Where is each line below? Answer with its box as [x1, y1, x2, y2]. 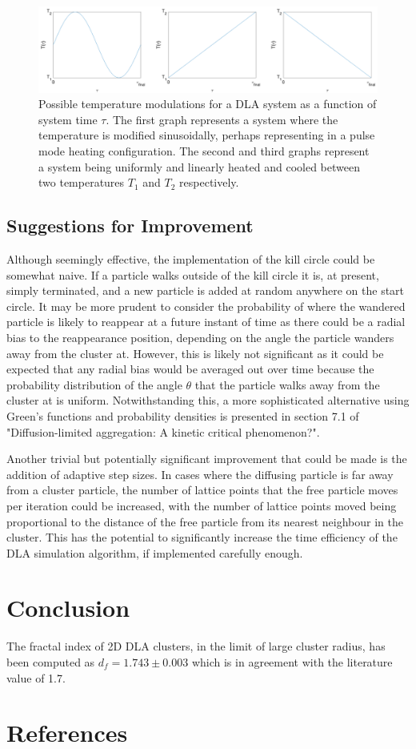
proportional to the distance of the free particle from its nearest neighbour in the [6, 513, 403, 530]
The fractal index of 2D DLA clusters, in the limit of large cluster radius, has [6, 638, 386, 654]
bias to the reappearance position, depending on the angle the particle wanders [6, 328, 394, 345]
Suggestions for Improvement [6, 213, 254, 238]
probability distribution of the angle [6, 376, 182, 393]
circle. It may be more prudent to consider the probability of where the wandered [6, 297, 406, 314]
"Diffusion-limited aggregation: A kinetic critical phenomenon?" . [6, 423, 320, 440]
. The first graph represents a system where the [106, 111, 338, 127]
